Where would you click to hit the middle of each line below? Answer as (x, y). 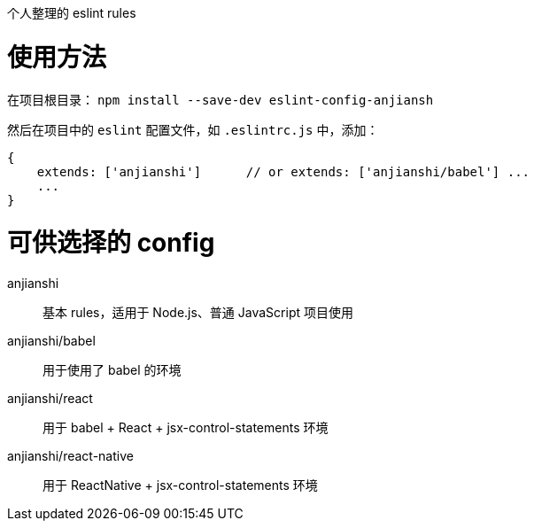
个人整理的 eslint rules (72, 13)
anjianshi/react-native (70, 456)
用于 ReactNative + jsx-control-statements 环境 (180, 485)
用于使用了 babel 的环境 (112, 370)
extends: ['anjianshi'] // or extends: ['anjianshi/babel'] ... (283, 171)
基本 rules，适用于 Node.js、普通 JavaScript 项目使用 (198, 312)
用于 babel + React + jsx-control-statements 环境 (186, 427)
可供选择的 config (111, 243)
